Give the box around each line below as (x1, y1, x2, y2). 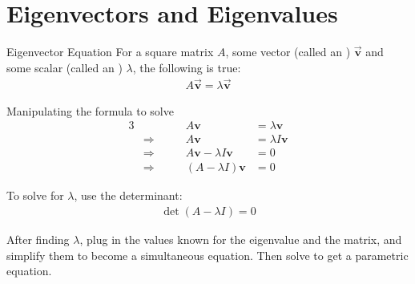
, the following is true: (132, 59, 241, 75)
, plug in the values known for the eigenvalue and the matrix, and (79, 230, 402, 247)
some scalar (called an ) (6, 59, 123, 75)
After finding (6, 230, 70, 247)
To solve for (6, 187, 64, 204)
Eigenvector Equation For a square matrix (6, 43, 214, 60)
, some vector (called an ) (225, 43, 351, 60)
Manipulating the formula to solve (6, 102, 174, 119)
